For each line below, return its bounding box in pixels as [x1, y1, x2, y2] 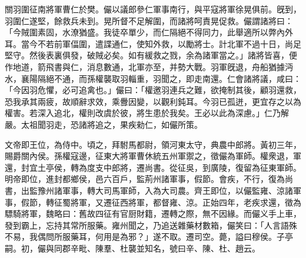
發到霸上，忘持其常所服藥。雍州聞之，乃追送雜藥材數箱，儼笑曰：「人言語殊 [5, 219, 297, 231]
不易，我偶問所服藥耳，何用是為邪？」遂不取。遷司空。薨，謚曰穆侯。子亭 [5, 230, 293, 243]
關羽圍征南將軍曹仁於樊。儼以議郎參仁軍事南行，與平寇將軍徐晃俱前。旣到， [5, 3, 301, 15]
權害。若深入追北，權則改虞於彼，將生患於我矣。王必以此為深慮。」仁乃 [5, 107, 281, 119]
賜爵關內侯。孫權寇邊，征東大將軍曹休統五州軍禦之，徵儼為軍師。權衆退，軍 [5, 150, 301, 162]
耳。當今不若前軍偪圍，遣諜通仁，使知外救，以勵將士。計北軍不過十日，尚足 [5, 37, 301, 49]
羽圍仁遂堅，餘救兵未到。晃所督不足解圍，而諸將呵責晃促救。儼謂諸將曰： [5, 14, 293, 27]
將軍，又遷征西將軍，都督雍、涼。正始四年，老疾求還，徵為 [70, 196, 301, 208]
